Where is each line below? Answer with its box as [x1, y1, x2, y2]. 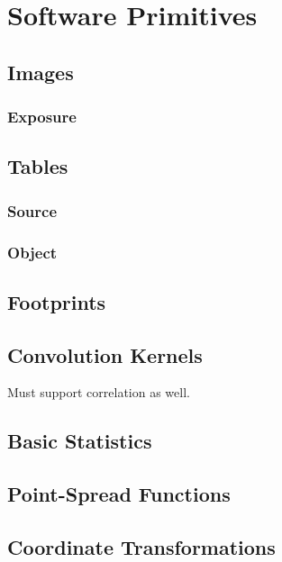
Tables [7, 152, 68, 180]
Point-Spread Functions [7, 480, 231, 508]
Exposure [7, 105, 77, 128]
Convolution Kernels [7, 340, 203, 368]
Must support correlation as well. [7, 383, 190, 402]
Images [7, 58, 74, 86]
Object [7, 240, 58, 263]
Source [7, 199, 58, 222]
